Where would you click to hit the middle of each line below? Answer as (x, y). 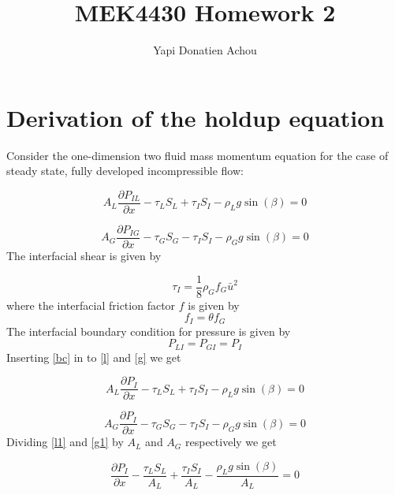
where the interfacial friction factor (91, 305)
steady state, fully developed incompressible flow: (125, 171)
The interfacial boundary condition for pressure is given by (149, 331)
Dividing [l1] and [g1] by (65, 442)
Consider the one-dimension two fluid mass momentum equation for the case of (197, 155)
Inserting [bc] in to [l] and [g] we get (94, 357)
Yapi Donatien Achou (205, 50)
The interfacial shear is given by (84, 255)
